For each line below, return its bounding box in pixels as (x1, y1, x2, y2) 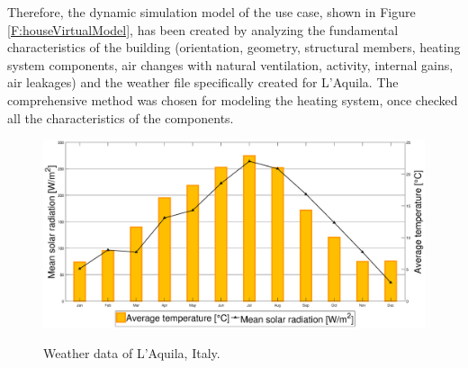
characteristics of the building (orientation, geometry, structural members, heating (7, 38, 461, 57)
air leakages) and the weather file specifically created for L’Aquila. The (7, 73, 399, 92)
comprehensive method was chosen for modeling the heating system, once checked (7, 90, 458, 109)
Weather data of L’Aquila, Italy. (43, 344, 220, 363)
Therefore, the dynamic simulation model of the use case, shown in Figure (7, 3, 416, 21)
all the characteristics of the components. (7, 108, 234, 127)
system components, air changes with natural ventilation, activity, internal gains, (7, 55, 454, 74)
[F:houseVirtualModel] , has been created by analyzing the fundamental (7, 20, 399, 39)
